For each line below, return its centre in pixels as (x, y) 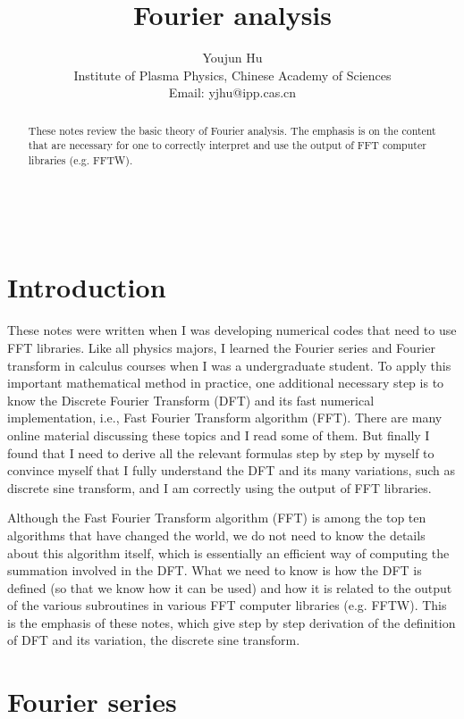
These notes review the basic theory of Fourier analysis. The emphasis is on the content (232, 130)
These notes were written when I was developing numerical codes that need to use (232, 330)
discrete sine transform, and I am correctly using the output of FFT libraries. (219, 487)
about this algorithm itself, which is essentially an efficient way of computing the (228, 552)
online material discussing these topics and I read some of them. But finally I (219, 435)
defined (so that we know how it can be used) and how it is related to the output (230, 587)
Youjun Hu (232, 58)
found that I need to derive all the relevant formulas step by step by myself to (221, 452)
